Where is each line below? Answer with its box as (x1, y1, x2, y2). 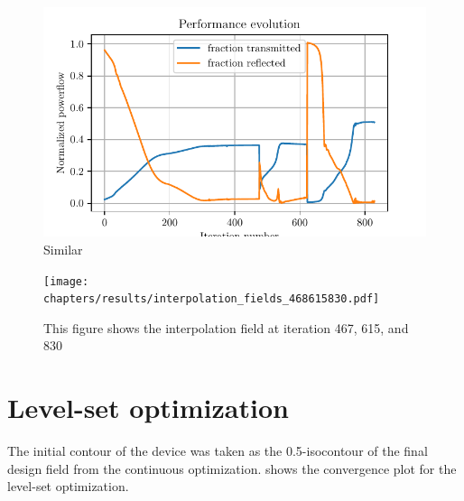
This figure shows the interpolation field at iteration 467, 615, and (43, 318, 409, 337)
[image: (43, 274, 89, 288)
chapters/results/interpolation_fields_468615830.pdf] (43, 292, 380, 306)
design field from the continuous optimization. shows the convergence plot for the (7, 459, 457, 478)
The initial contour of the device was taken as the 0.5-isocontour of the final (7, 441, 428, 460)
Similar (43, 239, 83, 258)
